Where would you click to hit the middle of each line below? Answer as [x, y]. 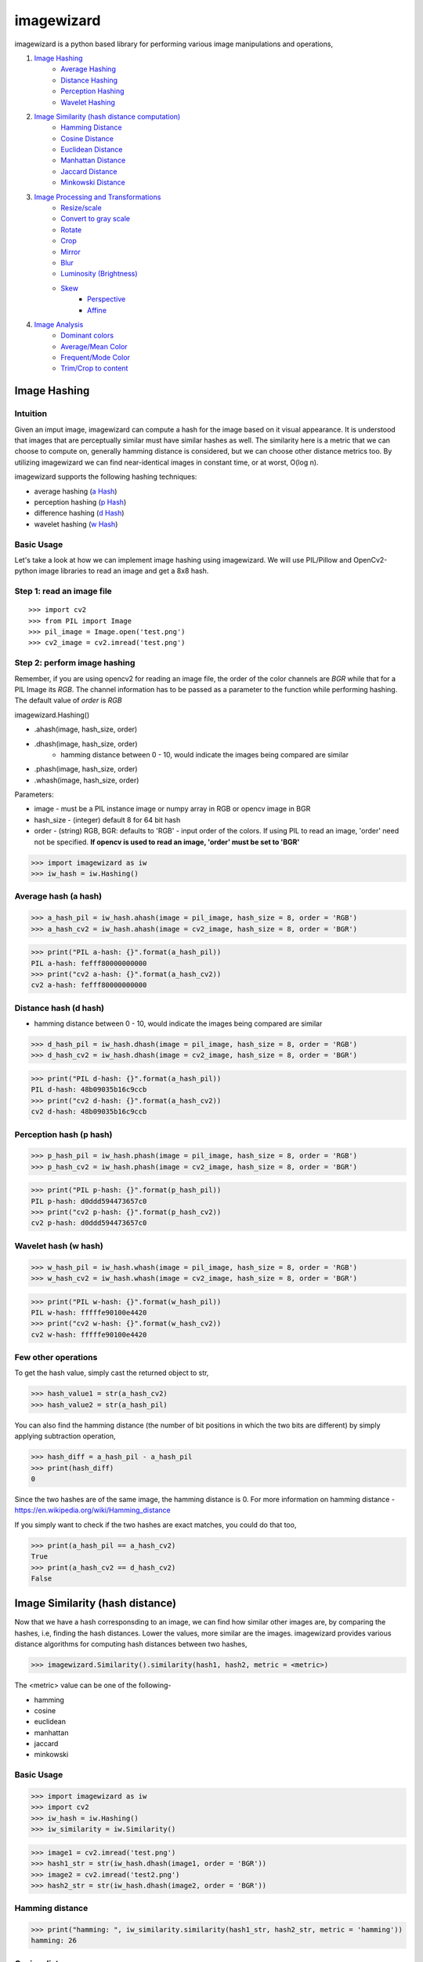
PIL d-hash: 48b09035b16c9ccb [89, 1090]
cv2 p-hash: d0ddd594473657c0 [89, 1223]
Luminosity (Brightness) [99, 274]
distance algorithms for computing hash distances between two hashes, [131, 1644]
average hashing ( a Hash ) [76, 491]
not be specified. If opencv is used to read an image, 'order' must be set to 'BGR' [167, 842]
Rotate [71, 230]
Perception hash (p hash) [63, 1134]
